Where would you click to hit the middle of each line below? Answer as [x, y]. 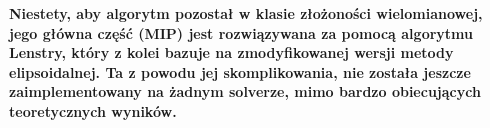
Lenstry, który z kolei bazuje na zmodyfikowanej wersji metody [231, 52]
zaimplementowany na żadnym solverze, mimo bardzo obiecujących [245, 91]
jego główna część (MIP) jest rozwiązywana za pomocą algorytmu [241, 32]
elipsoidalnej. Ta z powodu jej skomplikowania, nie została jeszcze [240, 71]
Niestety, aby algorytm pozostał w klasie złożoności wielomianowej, [246, 13]
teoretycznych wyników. [93, 110]
